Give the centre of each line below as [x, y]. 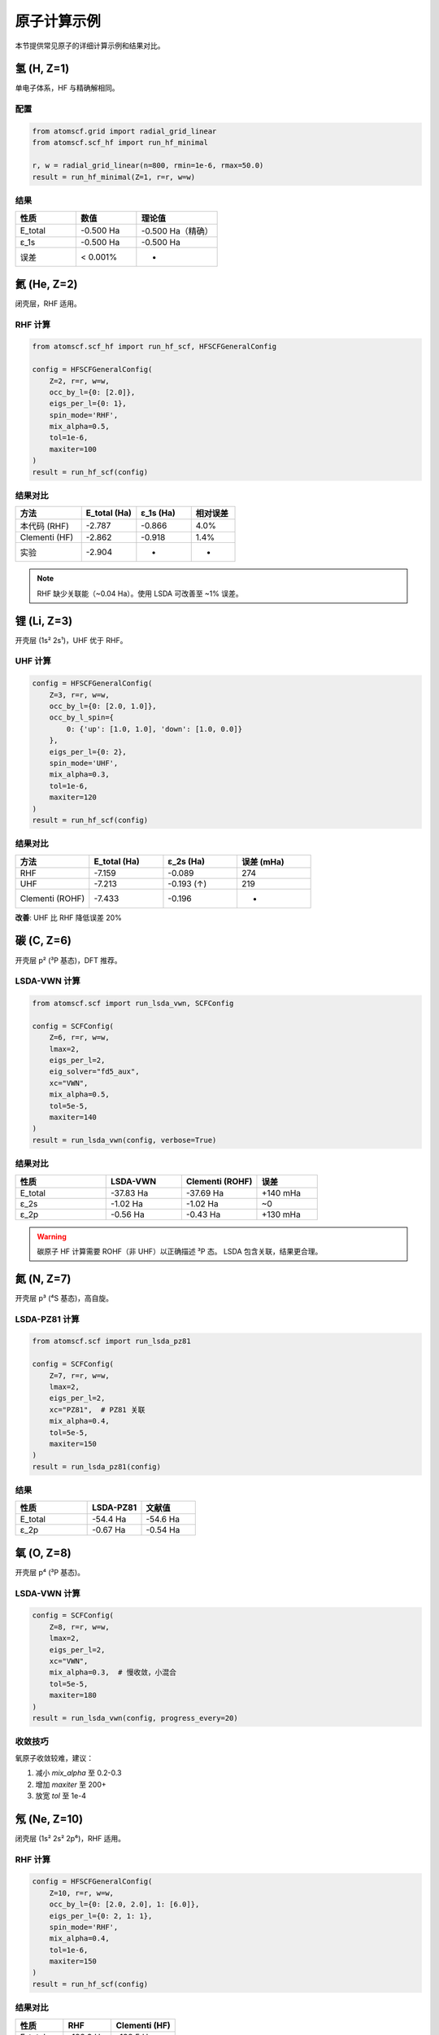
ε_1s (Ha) [159, 513]
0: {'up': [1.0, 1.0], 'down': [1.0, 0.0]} [154, 729]
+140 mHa [281, 1193]
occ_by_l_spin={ [81, 718]
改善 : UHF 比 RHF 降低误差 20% [68, 917]
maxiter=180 [73, 1696]
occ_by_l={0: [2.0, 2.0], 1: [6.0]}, [124, 1904]
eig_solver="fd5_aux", [94, 1072]
